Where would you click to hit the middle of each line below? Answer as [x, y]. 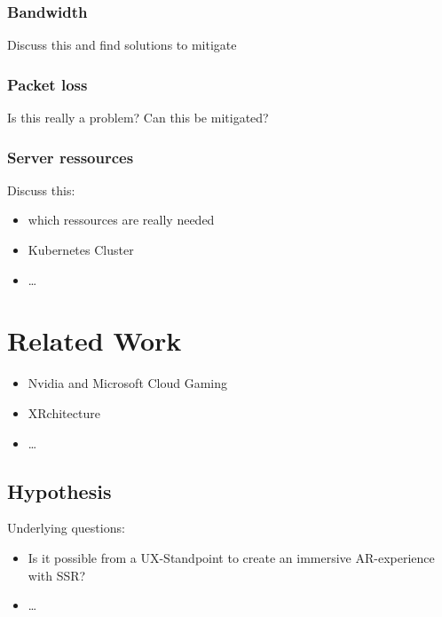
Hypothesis [59, 490]
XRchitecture [64, 412]
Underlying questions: [66, 528]
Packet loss [47, 84]
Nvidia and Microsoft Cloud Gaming [128, 383]
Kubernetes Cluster [81, 250]
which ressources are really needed [121, 220]
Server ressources [71, 157]
